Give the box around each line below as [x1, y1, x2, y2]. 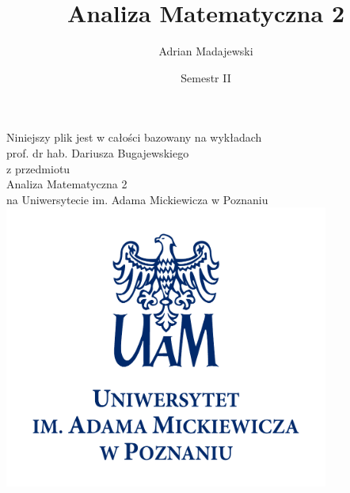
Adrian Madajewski [158, 43, 253, 59]
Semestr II [181, 69, 231, 85]
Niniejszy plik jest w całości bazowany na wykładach [6, 129, 262, 146]
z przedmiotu [6, 160, 70, 176]
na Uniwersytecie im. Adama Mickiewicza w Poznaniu [6, 191, 268, 207]
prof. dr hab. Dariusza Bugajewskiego [6, 144, 189, 161]
